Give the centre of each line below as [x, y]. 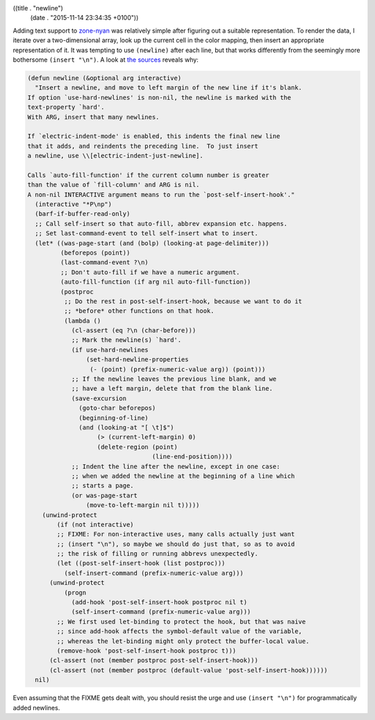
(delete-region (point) [137, 447]
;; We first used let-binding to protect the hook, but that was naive [181, 622]
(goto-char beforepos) [117, 408]
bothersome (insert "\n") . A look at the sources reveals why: [106, 60]
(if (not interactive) [95, 524]
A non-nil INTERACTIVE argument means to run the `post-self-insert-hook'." [161, 195]
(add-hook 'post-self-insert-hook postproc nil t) [159, 602]
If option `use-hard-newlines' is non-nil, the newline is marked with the [159, 97]
